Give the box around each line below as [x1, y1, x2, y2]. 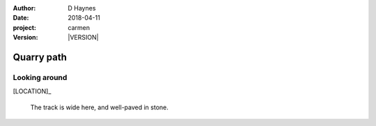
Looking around [13, 72, 68, 82]
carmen [68, 23, 91, 31]
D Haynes [68, 4, 96, 12]
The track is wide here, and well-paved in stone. [30, 103, 169, 111]
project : [13, 23, 36, 31]
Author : [13, 4, 36, 12]
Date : [13, 14, 29, 22]
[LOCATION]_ [13, 87, 52, 95]
